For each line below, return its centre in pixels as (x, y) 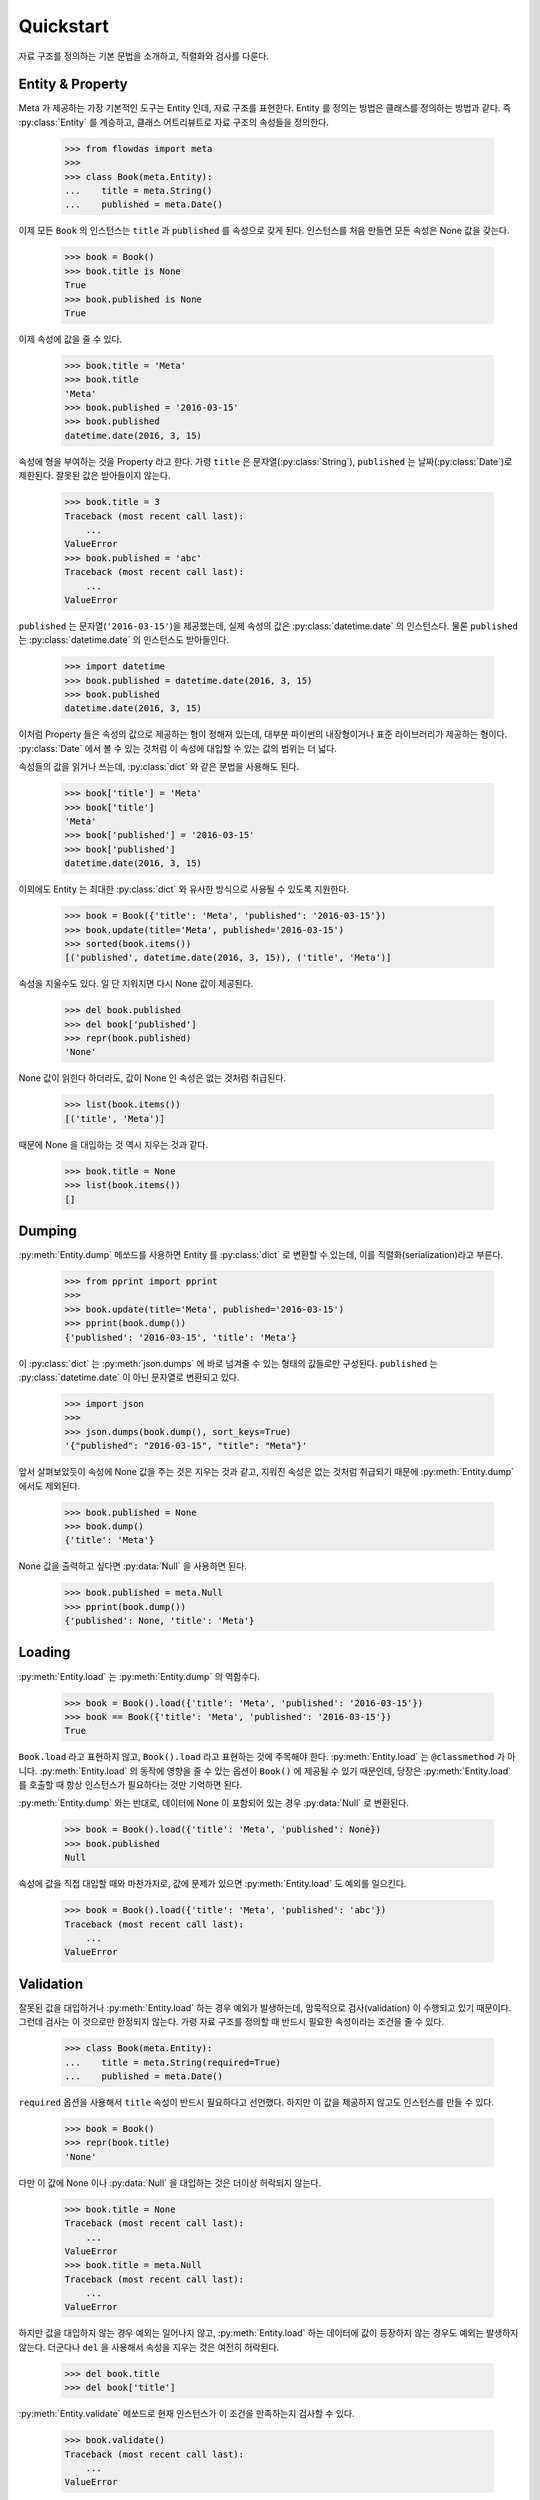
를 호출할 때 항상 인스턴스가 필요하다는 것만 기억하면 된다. (130, 1785)
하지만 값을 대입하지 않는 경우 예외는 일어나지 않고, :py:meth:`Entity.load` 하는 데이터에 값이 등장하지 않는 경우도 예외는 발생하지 (268, 2333)
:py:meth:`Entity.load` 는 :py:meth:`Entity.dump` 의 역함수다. (139, 1676)
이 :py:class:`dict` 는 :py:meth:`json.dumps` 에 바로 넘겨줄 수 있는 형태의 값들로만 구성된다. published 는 (228, 1363)
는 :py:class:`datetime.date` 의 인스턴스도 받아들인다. (124, 640)
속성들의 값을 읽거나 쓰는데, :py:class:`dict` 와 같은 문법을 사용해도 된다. (159, 767)
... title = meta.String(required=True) (173, 2062)
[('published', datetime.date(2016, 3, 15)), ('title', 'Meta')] (228, 958)
